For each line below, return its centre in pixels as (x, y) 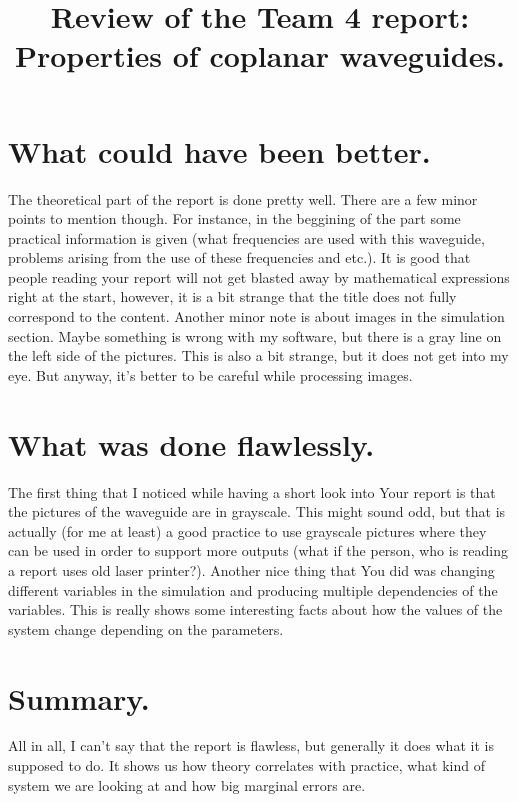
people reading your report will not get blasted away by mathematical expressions (259, 276)
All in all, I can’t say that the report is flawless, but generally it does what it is (251, 745)
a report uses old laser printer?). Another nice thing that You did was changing (251, 569)
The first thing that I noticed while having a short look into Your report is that (252, 491)
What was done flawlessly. (191, 443)
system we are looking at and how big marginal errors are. (187, 784)
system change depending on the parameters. (146, 628)
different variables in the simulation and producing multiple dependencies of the (253, 589)
